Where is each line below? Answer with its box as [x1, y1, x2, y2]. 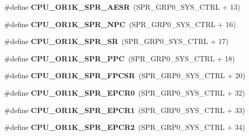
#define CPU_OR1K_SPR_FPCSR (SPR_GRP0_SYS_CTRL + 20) [4, 70, 245, 81]
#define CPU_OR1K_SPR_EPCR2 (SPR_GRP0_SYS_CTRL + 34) [4, 122, 245, 132]
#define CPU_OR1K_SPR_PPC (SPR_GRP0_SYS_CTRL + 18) [4, 53, 235, 63]
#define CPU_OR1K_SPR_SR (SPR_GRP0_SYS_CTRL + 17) [4, 36, 228, 47]
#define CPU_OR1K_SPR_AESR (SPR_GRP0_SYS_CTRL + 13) [4, 2, 240, 12]
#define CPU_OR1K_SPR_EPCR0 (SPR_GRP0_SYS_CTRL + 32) [4, 87, 245, 98]
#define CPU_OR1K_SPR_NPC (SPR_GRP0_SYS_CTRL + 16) [4, 18, 236, 29]
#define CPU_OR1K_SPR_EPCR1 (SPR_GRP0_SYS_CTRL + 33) [4, 104, 245, 115]
